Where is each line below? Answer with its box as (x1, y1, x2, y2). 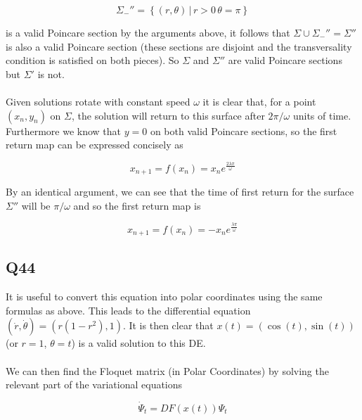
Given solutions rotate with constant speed (6, 94, 190, 108)
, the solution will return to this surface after (71, 108, 265, 122)
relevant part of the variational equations (6, 377, 183, 392)
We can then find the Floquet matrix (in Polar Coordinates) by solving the (6, 363, 329, 378)
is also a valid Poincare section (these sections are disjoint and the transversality (6, 39, 352, 53)
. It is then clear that (122, 318, 214, 333)
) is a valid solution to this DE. (71, 336, 206, 350)
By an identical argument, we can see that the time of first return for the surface (6, 184, 354, 199)
